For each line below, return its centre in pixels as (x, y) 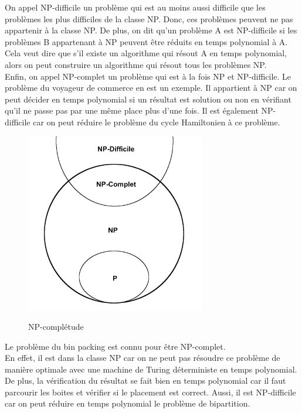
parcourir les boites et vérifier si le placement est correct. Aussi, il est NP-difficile (150, 392)
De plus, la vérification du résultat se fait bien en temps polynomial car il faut (145, 380)
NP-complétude (56, 326)
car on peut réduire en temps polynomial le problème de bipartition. (128, 403)
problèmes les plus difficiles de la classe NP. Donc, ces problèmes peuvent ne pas (149, 18)
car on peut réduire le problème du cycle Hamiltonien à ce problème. (157, 122)
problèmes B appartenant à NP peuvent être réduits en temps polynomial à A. (146, 41)
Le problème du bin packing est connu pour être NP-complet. (115, 346)
